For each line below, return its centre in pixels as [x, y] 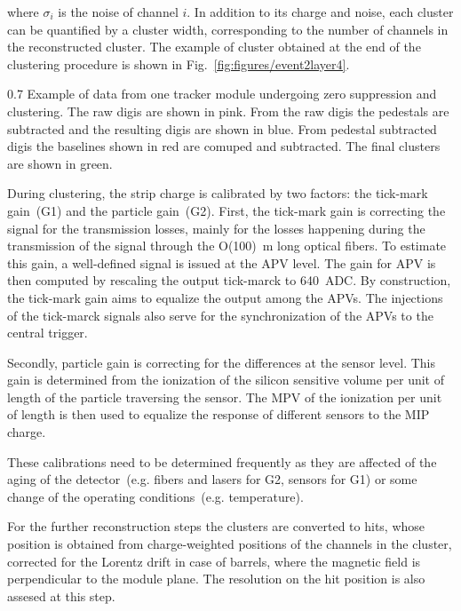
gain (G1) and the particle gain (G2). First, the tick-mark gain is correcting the [227, 210]
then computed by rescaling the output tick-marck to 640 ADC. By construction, [229, 280]
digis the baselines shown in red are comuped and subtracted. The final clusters [224, 146]
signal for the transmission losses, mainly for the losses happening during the [216, 228]
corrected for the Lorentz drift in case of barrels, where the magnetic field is [214, 561]
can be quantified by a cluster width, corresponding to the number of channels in [228, 29]
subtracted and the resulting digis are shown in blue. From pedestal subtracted [222, 128]
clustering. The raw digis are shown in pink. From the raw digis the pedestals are [228, 111]
